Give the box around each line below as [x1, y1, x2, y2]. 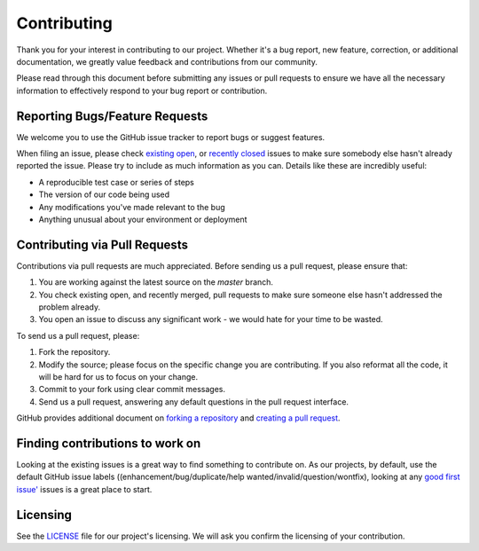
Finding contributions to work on [16, 436, 201, 451]
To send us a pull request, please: [16, 330, 140, 341]
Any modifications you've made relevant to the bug [38, 201, 225, 212]
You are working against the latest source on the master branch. [38, 277, 274, 287]
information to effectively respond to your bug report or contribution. [16, 85, 268, 96]
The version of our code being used [38, 189, 170, 200]
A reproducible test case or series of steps [38, 177, 195, 187]
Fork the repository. [38, 347, 111, 358]
